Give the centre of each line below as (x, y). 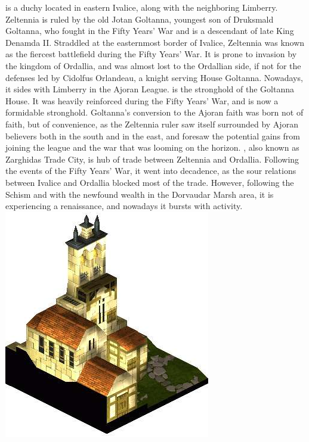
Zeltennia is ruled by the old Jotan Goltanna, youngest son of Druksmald (140, 19)
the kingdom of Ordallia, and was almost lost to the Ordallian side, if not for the (153, 65)
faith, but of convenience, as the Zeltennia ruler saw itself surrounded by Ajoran (152, 124)
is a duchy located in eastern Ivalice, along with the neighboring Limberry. (142, 7)
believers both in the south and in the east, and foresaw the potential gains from (153, 136)
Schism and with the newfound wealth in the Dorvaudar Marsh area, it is (140, 194)
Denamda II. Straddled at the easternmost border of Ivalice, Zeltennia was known (155, 42)
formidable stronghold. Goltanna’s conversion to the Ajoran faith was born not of (154, 112)
